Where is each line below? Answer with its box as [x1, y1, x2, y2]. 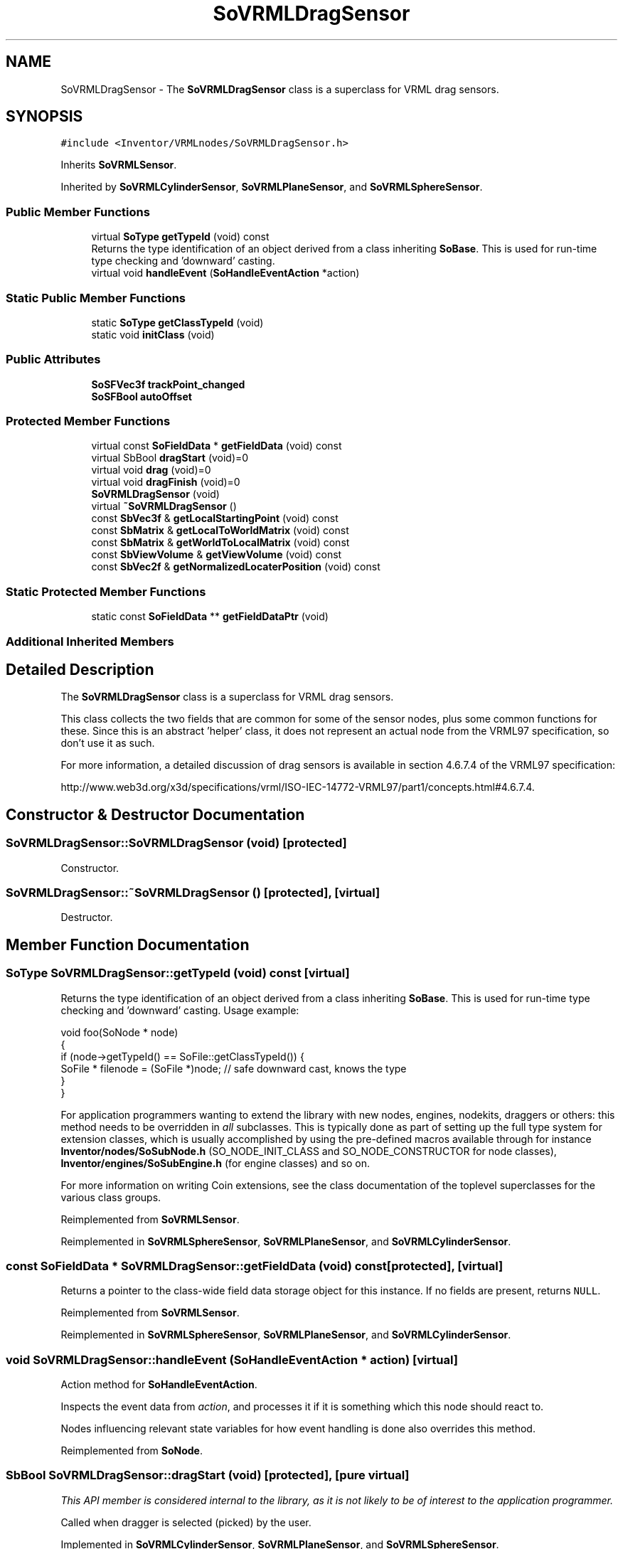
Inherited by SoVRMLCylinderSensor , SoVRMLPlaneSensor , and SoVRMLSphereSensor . [60, 181, 483, 193]
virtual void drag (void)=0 [91, 464, 211, 477]
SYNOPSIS [6, 107, 83, 126]
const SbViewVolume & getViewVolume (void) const [91, 548, 342, 561]
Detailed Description [6, 660, 154, 678]
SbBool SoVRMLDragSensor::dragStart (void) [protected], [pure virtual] [6, 1468, 410, 1483]
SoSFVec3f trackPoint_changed [91, 378, 245, 390]
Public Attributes [6, 352, 101, 367]
